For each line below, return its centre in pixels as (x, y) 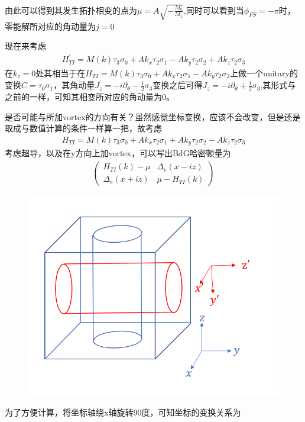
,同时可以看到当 (214, 10)
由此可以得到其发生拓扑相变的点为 (71, 10)
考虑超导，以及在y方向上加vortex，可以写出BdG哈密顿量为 (118, 153)
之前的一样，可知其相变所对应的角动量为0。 (90, 96)
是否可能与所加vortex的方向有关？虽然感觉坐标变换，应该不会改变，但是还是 (153, 116)
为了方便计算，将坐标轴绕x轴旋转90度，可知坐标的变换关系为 (123, 412)
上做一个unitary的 (264, 73)
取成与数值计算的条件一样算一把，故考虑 (83, 128)
